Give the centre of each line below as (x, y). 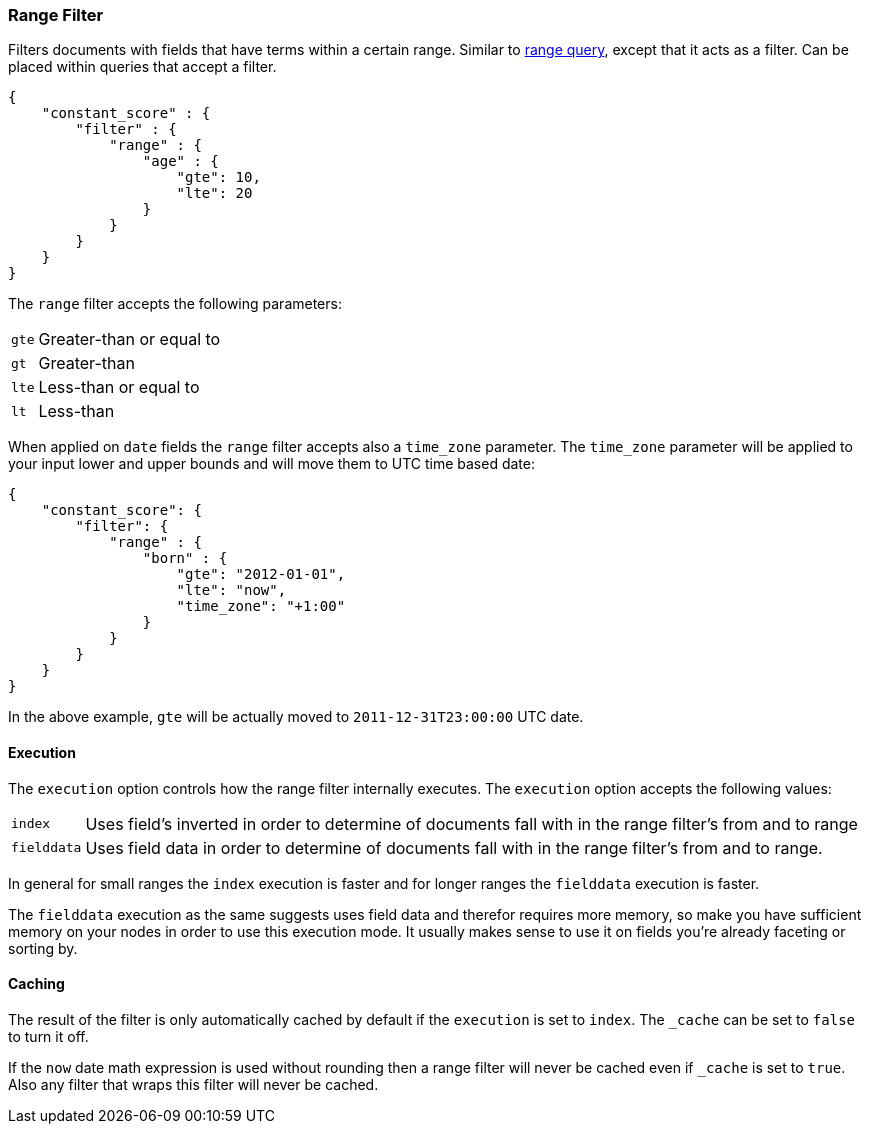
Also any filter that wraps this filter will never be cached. (193, 1084)
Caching (36, 984)
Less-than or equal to (119, 387)
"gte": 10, (218, 177)
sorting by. (43, 948)
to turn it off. (48, 1036)
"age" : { (180, 161)
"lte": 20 (214, 193)
